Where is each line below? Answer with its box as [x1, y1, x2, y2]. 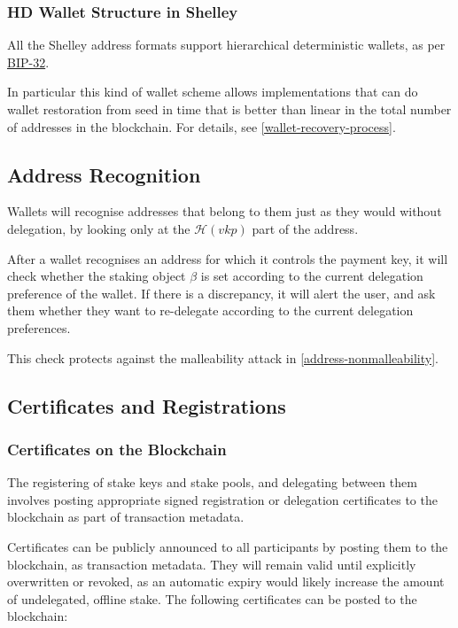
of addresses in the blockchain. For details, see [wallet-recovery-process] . [7, 117, 396, 136]
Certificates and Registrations [7, 392, 286, 419]
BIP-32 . [7, 52, 50, 71]
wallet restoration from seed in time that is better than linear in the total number [7, 100, 452, 118]
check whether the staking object [7, 267, 186, 285]
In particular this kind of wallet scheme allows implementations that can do [7, 82, 418, 101]
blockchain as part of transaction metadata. [7, 508, 245, 526]
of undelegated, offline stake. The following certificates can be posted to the [7, 589, 417, 608]
